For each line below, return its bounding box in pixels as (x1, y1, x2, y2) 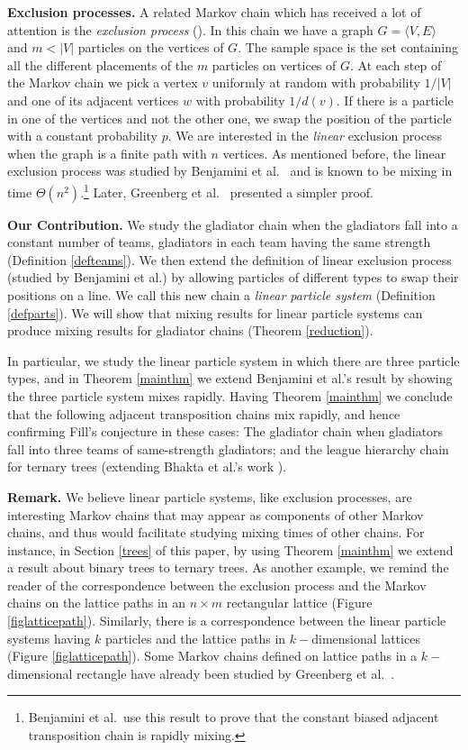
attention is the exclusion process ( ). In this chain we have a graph (7, 20, 373, 39)
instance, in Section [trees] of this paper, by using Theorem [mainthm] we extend (7, 540, 454, 559)
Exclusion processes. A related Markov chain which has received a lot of (7, 3, 421, 21)
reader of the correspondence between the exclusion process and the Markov (7, 575, 427, 594)
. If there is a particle (336, 90, 454, 109)
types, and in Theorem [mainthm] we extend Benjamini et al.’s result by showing (7, 369, 453, 388)
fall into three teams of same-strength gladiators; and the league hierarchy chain (7, 439, 449, 458)
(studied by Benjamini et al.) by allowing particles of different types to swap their (7, 268, 459, 287)
